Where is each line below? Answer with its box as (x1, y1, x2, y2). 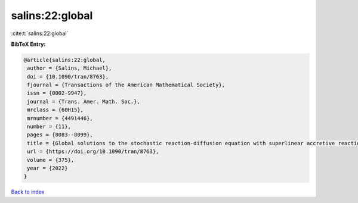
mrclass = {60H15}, (27, 107, 84, 113)
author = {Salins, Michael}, (27, 65, 112, 71)
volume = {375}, (27, 157, 75, 163)
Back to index (11, 188, 45, 196)
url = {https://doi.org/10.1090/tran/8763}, (27, 148, 159, 155)
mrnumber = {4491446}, (27, 115, 94, 121)
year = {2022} (27, 165, 68, 171)
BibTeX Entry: (11, 40, 46, 48)
